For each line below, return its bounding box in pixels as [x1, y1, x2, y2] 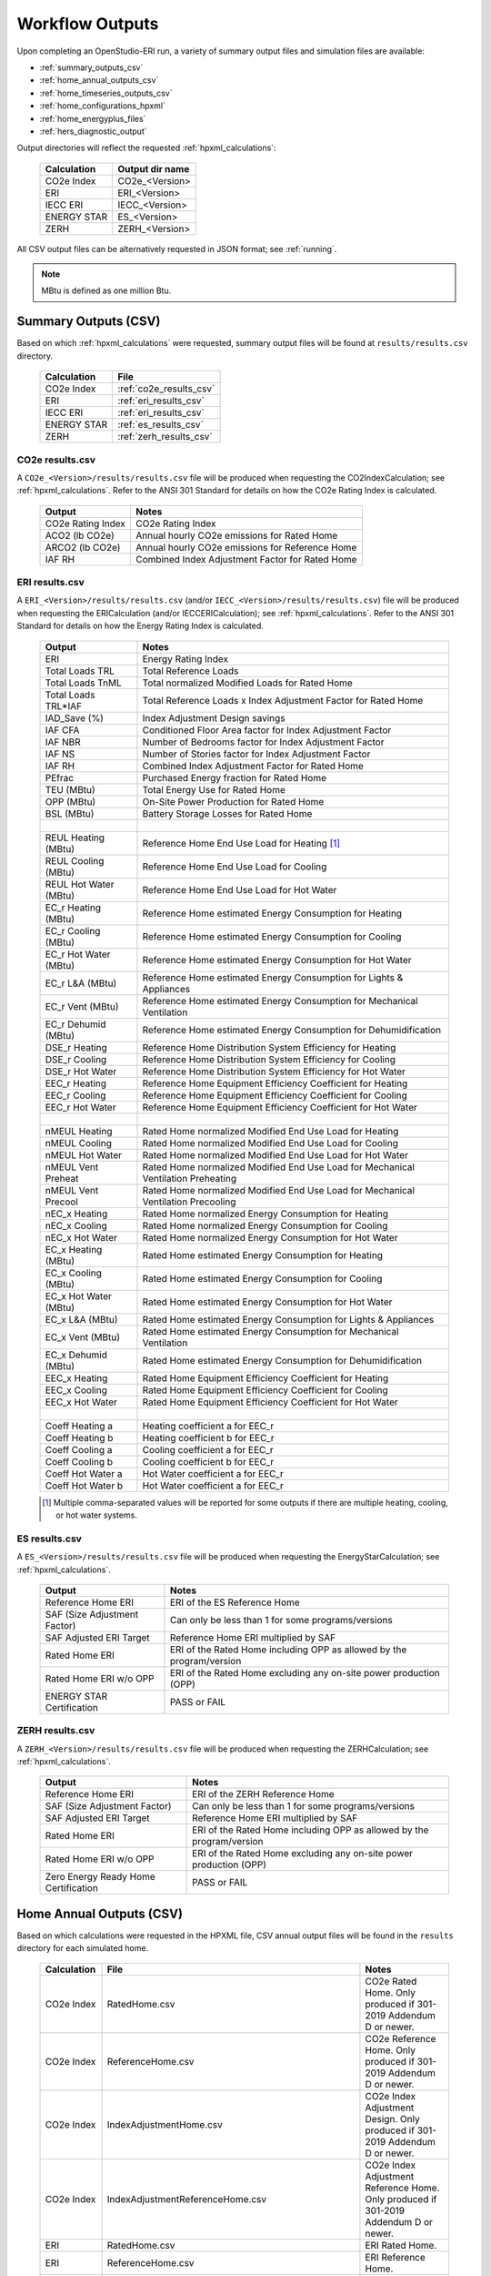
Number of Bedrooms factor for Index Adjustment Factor [142, 736, 385, 748]
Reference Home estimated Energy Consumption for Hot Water [142, 953, 413, 966]
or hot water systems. [55, 1509, 138, 1520]
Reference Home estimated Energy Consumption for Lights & [142, 970, 404, 983]
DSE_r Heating [45, 1041, 108, 1053]
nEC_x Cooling [45, 1219, 108, 1232]
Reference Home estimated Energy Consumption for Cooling [142, 930, 402, 942]
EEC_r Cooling [45, 1089, 106, 1102]
